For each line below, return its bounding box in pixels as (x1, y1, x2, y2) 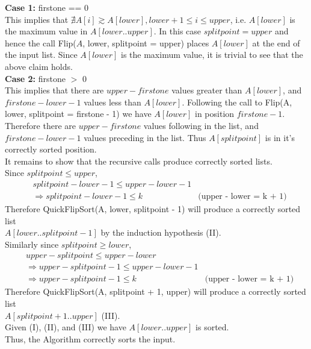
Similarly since (5, 237, 59, 250)
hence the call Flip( (5, 36, 76, 49)
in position (195, 107, 235, 120)
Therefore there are (5, 119, 76, 131)
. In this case (153, 25, 202, 37)
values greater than (171, 84, 242, 96)
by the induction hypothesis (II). (100, 226, 221, 239)
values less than (84, 95, 141, 108)
